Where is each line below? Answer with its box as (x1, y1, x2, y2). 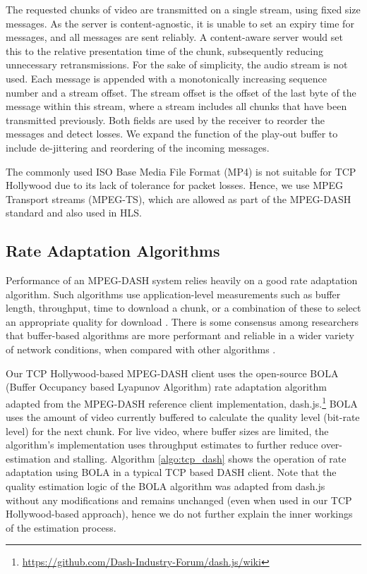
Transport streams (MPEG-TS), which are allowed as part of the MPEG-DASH (6, 191, 351, 206)
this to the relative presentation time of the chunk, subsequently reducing (6, 43, 323, 58)
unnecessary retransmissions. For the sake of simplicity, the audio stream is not (6, 57, 348, 72)
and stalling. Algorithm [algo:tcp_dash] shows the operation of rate (54, 451, 347, 465)
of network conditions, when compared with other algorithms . (6, 342, 276, 357)
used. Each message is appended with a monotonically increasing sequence (6, 71, 327, 85)
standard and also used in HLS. (6, 205, 142, 220)
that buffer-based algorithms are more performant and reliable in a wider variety (6, 328, 355, 343)
